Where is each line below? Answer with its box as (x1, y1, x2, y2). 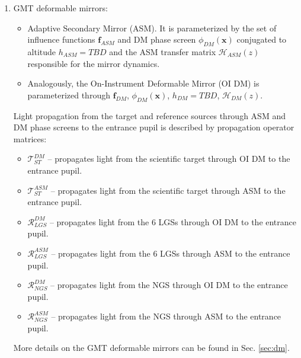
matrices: (13, 132, 47, 145)
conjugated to (236, 33, 287, 46)
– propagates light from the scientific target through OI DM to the (47, 152, 290, 165)
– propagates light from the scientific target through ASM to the (50, 184, 286, 196)
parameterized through (27, 88, 110, 101)
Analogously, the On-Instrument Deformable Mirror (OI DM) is (27, 77, 260, 89)
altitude (27, 45, 56, 57)
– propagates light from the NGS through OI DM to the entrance (50, 279, 288, 291)
